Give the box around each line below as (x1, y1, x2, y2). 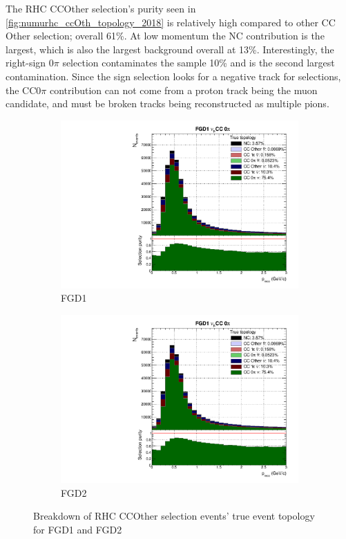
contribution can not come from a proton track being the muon (49, 82, 318, 97)
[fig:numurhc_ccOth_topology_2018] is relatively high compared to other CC (6, 15, 336, 29)
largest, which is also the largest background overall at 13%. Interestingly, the (6, 42, 334, 56)
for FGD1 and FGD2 (33, 522, 122, 536)
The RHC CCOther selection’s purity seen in (6, 1, 196, 15)
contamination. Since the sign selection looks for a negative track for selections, (6, 68, 341, 83)
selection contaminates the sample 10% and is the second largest (62, 55, 335, 70)
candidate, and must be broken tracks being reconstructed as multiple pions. (6, 96, 329, 111)
